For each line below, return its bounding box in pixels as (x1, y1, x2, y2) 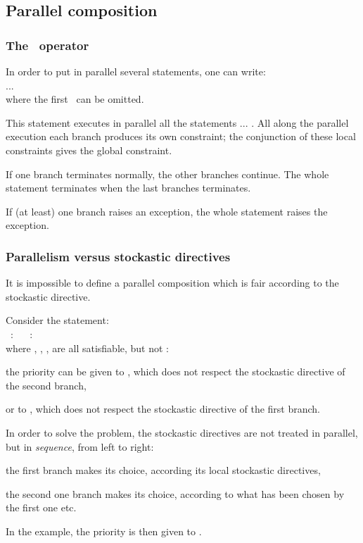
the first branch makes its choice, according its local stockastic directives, (6, 463, 321, 478)
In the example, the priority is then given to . (6, 523, 202, 538)
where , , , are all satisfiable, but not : (6, 340, 170, 355)
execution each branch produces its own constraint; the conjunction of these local (6, 129, 356, 144)
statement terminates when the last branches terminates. (6, 180, 251, 195)
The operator (6, 36, 89, 54)
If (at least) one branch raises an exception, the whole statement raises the (6, 204, 328, 218)
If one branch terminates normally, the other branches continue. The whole (6, 166, 329, 181)
